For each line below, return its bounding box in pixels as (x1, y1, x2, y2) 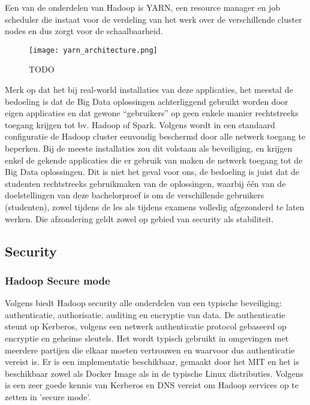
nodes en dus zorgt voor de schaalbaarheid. (5, 25, 163, 37)
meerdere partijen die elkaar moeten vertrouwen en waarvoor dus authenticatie (5, 343, 295, 356)
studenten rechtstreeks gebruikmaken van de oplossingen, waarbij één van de (5, 177, 286, 189)
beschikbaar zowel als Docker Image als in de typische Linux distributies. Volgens (5, 367, 304, 379)
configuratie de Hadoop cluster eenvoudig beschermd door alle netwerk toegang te (5, 130, 306, 143)
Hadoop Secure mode (5, 273, 110, 288)
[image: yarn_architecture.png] (29, 46, 158, 55)
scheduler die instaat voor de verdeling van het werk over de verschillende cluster (5, 13, 302, 25)
